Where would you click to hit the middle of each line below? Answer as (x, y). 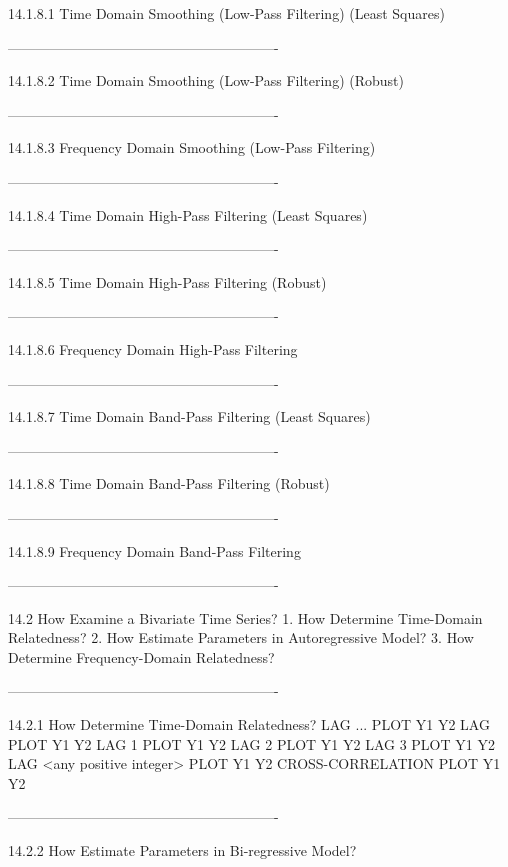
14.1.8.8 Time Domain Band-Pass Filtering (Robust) (169, 483)
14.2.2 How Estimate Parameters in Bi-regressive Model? (182, 850)
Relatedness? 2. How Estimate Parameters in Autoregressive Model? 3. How (241, 637)
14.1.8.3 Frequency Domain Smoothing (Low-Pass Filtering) (192, 147)
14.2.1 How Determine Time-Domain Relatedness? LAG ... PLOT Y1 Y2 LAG (249, 724)
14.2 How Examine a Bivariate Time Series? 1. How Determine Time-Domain (245, 617)
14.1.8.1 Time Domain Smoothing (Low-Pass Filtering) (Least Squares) (226, 13)
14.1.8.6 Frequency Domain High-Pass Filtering (153, 348)
